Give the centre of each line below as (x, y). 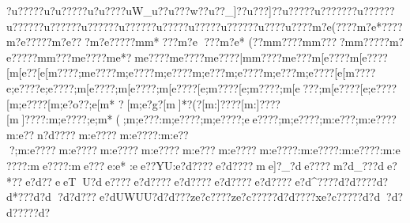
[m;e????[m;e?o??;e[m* (61, 103)
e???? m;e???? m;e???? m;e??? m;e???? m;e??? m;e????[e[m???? (233, 72)
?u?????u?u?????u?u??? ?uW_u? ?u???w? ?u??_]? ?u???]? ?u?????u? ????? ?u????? (198, 10)
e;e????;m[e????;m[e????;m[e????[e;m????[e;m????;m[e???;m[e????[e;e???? (218, 87)
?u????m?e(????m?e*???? (341, 26)
